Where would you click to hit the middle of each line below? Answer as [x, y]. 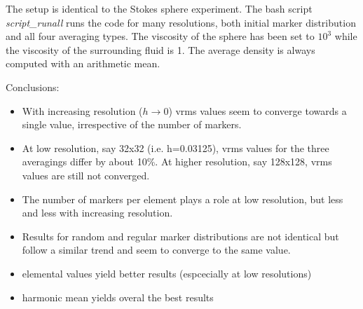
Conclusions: [33, 87]
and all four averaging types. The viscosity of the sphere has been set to [160, 36]
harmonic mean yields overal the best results [118, 297]
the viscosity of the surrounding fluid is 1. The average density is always [160, 49]
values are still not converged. [86, 175]
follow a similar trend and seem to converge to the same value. [156, 250]
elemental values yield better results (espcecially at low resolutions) [167, 273]
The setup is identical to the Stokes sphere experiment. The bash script [159, 8]
